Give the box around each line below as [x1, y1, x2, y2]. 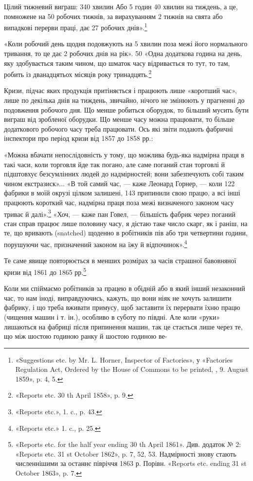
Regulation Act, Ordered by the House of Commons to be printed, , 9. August [15, 364, 249, 374]
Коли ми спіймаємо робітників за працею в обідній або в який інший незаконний [4, 283, 245, 293]
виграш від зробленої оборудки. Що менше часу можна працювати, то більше [4, 114, 235, 124]
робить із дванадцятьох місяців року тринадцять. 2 [4, 68, 152, 79]
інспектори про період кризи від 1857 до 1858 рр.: [4, 133, 153, 143]
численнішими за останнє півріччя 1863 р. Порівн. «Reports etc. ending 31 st [15, 458, 247, 468]
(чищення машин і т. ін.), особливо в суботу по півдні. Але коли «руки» [4, 311, 220, 322]
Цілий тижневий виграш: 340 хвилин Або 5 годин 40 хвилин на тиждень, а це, [4, 1, 238, 11]
